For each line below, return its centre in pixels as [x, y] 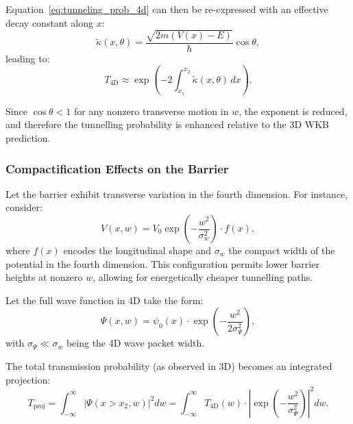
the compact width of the [282, 250]
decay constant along [50, 22]
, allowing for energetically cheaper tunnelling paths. [203, 277]
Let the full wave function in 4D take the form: [105, 300]
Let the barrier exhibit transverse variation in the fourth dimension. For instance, [177, 194]
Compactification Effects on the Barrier [117, 168]
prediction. [28, 138]
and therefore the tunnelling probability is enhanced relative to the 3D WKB [167, 124]
